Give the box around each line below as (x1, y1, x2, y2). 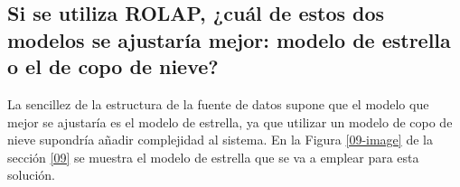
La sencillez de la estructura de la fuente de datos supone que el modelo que (7, 94, 429, 113)
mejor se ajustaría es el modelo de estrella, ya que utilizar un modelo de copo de (7, 112, 453, 131)
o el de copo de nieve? (7, 52, 219, 80)
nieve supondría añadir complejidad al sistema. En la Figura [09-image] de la (7, 130, 433, 149)
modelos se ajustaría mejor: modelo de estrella (7, 25, 451, 53)
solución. (7, 165, 55, 184)
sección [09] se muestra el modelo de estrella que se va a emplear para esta (7, 147, 419, 166)
